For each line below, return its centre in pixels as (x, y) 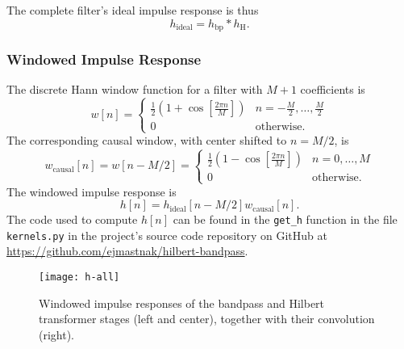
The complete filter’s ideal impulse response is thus (133, 10)
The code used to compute (72, 219)
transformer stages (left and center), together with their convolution (207, 319)
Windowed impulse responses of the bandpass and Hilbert (182, 303)
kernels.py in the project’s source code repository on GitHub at (167, 235)
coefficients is (333, 89)
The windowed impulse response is (92, 191)
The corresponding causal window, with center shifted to (147, 140)
